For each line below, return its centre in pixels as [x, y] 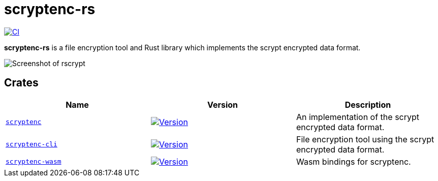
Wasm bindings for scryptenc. [353, 161]
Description [368, 104]
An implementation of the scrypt [358, 117]
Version [223, 104]
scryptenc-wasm [34, 162]
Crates [21, 83]
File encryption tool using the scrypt [365, 139]
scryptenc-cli [32, 144]
